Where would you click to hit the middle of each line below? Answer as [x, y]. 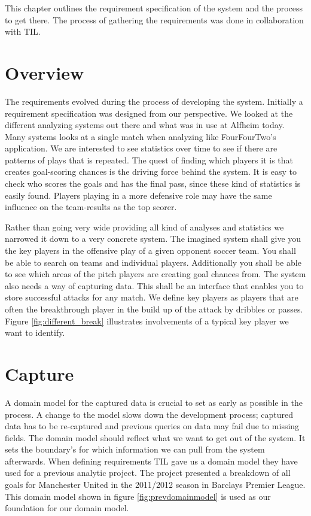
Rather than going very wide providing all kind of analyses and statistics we [144, 227]
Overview [45, 72]
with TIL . [23, 31]
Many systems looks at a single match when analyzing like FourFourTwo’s [141, 136]
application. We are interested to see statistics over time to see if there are [141, 148]
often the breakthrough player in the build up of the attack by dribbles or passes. [154, 309]
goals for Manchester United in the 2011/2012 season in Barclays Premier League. [155, 485]
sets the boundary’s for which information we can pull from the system [135, 449]
